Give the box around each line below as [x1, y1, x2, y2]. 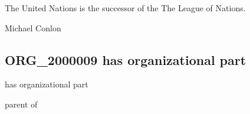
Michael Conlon [5, 21, 61, 34]
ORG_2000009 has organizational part [5, 50, 246, 69]
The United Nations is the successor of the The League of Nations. [5, 2, 246, 14]
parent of [5, 97, 38, 110]
